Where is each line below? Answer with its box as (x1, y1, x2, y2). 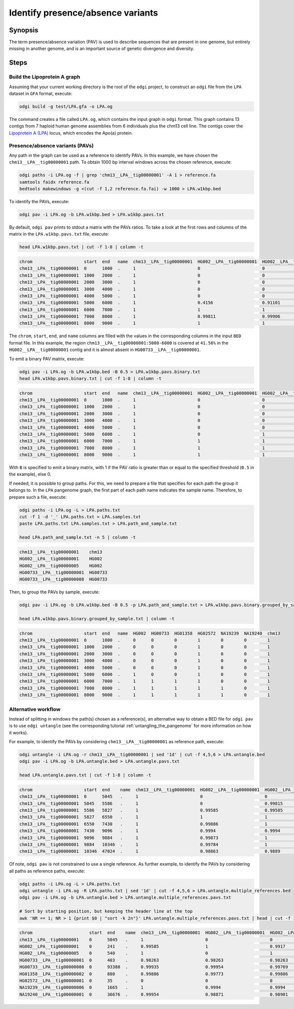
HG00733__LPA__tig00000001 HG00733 (19, 569, 108, 575)
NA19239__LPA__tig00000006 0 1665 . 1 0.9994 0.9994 (19, 985, 286, 990)
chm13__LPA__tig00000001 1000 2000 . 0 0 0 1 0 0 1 (19, 644, 270, 650)
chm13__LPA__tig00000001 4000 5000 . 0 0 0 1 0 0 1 (19, 665, 270, 670)
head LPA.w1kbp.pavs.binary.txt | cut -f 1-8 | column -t (19, 376, 162, 381)
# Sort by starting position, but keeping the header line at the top (19, 909, 193, 914)
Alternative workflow (9, 705, 61, 712)
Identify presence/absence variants (9, 7, 158, 18)
